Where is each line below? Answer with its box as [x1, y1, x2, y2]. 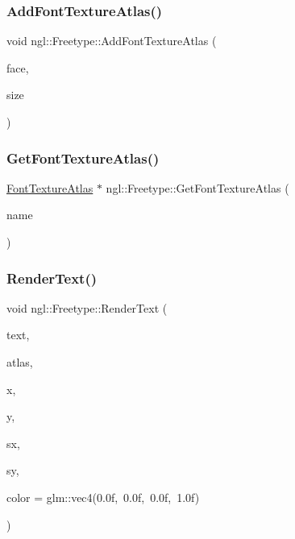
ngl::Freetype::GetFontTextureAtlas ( [106, 179, 289, 196]
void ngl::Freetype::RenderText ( [6, 299, 168, 316]
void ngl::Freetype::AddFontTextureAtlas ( [6, 32, 217, 49]
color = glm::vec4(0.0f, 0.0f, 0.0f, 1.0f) [6, 488, 200, 505]
